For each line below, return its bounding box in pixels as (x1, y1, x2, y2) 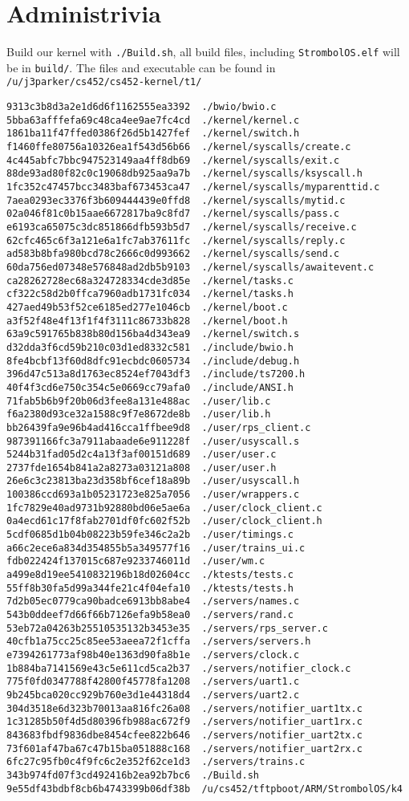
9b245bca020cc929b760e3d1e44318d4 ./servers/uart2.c (6, 689, 300, 701)
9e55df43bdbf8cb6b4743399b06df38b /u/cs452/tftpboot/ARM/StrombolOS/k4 (6, 783, 403, 795)
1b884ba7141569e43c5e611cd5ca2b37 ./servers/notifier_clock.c (6, 662, 351, 674)
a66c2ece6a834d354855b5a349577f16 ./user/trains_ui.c (6, 542, 306, 554)
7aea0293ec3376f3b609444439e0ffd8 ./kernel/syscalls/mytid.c (6, 194, 346, 206)
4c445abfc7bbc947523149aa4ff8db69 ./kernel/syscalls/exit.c (6, 154, 340, 166)
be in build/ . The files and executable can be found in (6, 59, 276, 75)
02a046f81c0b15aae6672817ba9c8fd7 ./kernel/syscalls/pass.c (6, 208, 340, 220)
